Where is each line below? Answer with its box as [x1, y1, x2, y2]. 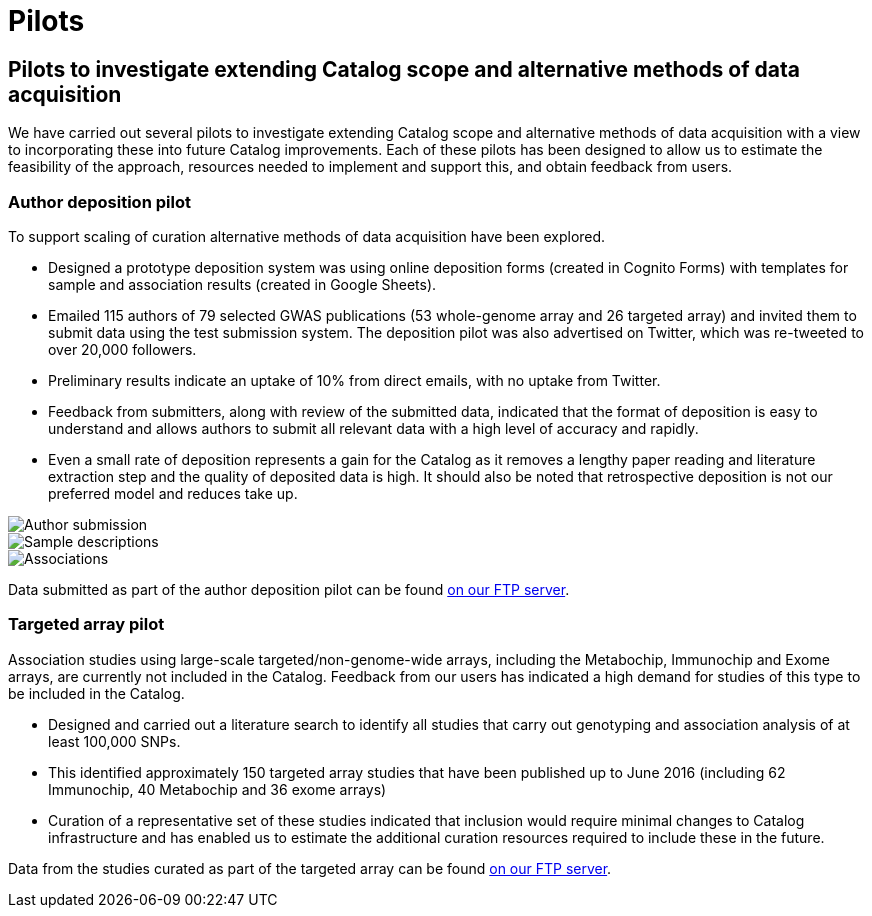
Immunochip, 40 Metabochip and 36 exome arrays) [48, 780, 387, 798]
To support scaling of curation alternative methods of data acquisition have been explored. [8, 227, 606, 245]
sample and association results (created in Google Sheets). [48, 275, 437, 293]
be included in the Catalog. [8, 684, 185, 702]
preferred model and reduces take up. [48, 484, 298, 502]
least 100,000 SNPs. [48, 732, 181, 750]
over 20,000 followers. [48, 340, 197, 358]
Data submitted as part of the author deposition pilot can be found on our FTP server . [8, 580, 570, 598]
